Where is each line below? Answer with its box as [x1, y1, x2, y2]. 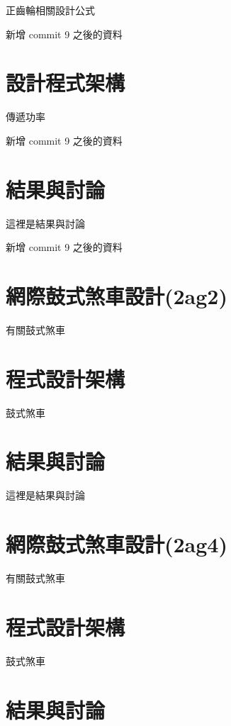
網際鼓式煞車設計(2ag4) [6, 530, 227, 559]
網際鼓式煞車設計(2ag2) [6, 281, 227, 310]
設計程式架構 [6, 68, 125, 97]
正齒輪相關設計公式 [6, 3, 95, 17]
